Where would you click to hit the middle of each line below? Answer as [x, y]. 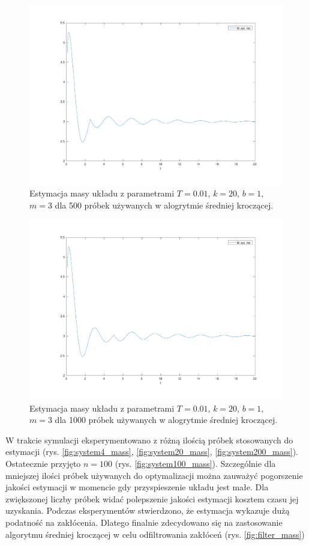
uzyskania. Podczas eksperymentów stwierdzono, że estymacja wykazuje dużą [148, 510]
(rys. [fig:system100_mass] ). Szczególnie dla [195, 464]
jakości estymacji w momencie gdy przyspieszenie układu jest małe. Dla [137, 487]
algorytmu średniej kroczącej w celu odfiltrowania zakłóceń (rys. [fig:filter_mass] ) [155, 534]
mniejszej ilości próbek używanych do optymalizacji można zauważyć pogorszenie [154, 475]
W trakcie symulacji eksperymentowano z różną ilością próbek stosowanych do [149, 440]
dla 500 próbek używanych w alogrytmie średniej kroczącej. [164, 205]
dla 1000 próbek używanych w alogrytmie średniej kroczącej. [166, 420]
